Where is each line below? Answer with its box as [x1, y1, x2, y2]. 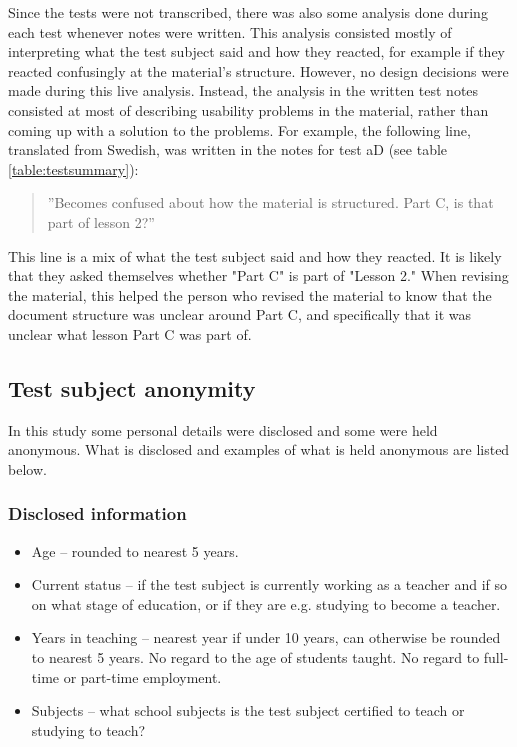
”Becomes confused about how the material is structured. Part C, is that [47, 192, 494, 213]
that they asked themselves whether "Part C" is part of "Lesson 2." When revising [8, 265, 509, 286]
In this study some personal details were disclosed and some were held [8, 419, 438, 440]
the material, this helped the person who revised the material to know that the [8, 284, 492, 305]
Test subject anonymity [8, 372, 256, 403]
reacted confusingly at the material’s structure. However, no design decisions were [8, 60, 509, 81]
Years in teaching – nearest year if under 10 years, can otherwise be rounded [31, 627, 501, 648]
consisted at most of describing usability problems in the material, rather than [8, 99, 489, 120]
